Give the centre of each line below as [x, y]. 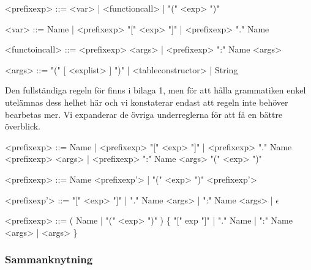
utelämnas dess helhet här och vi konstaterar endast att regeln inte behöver [147, 102]
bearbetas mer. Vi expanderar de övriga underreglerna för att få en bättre [144, 114]
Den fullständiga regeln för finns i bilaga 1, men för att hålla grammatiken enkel [155, 90]
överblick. [23, 126]
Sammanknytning [49, 259]
